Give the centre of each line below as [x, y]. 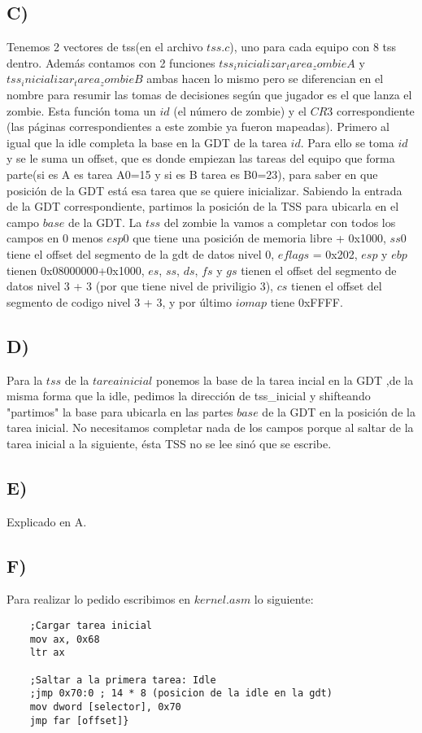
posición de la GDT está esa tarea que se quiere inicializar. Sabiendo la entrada [204, 190]
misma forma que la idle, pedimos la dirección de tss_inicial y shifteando [189, 396]
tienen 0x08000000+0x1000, [76, 270]
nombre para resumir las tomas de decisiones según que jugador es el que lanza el [209, 94]
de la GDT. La [105, 222]
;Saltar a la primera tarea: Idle [123, 680]
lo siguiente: [284, 599]
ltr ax [47, 653]
